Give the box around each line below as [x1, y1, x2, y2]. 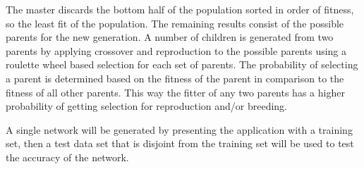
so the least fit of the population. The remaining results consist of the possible [6, 15, 344, 30]
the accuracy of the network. [6, 149, 129, 164]
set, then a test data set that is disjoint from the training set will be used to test [6, 136, 354, 151]
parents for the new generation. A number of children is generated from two [6, 30, 334, 44]
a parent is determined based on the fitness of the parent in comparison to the [6, 70, 344, 85]
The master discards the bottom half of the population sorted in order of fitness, [6, 2, 354, 16]
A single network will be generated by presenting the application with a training [6, 122, 353, 137]
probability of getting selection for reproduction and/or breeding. [6, 99, 287, 113]
